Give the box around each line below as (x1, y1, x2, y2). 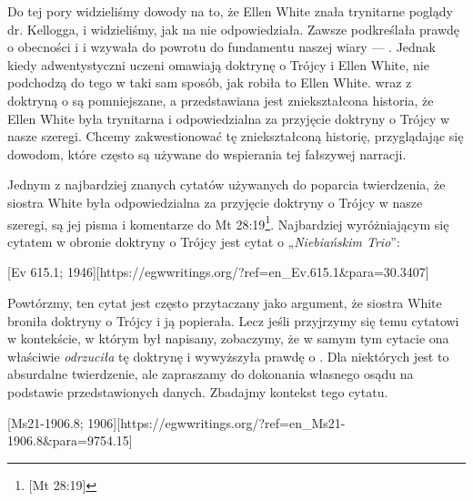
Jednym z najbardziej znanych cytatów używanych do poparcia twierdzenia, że (7, 175, 446, 194)
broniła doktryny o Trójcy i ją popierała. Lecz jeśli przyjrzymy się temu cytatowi (7, 311, 459, 330)
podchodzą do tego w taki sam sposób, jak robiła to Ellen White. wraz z (7, 73, 412, 92)
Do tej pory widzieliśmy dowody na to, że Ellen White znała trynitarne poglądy (7, 2, 453, 20)
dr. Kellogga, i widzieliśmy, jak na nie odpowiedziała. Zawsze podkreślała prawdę (7, 19, 460, 38)
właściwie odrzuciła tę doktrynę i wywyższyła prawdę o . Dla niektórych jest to (7, 346, 449, 365)
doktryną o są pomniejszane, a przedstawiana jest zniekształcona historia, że (7, 90, 434, 109)
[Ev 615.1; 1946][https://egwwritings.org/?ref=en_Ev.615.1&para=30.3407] (7, 262, 429, 281)
